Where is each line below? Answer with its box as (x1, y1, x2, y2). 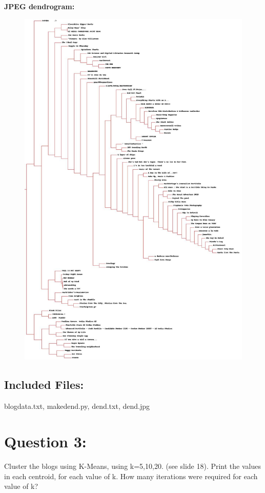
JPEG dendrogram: (4, 1, 75, 11)
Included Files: (4, 377, 84, 392)
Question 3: (4, 431, 87, 452)
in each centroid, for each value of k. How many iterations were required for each (4, 470, 258, 481)
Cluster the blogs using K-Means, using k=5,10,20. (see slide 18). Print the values (4, 461, 261, 471)
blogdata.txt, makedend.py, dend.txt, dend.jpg (4, 401, 150, 411)
